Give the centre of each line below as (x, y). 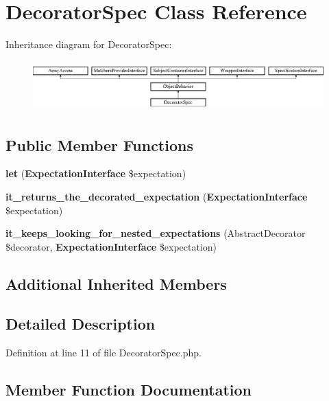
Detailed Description (81, 324)
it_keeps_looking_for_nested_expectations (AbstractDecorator (156, 233)
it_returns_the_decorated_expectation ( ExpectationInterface (157, 196)
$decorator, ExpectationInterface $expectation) (111, 246)
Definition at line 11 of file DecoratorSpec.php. (103, 353)
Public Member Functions (99, 145)
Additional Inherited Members (116, 283)
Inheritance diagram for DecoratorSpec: (89, 44)
